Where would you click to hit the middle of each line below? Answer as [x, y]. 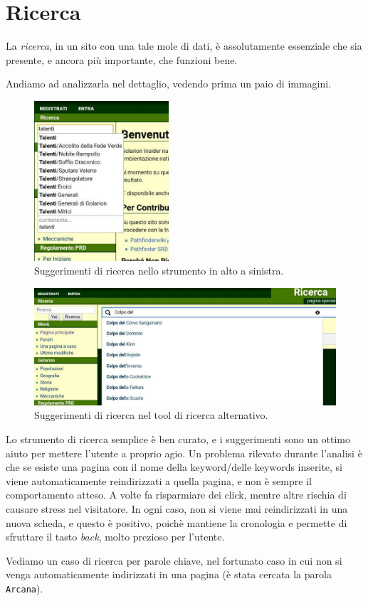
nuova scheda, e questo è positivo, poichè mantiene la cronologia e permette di [177, 522]
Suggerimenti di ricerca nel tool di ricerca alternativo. [151, 415]
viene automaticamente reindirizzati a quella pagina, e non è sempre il [159, 480]
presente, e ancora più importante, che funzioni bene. [122, 59]
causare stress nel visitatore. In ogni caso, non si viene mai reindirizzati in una [177, 509]
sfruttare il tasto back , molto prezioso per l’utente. [115, 537]
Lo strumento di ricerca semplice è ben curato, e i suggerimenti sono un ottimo [178, 439]
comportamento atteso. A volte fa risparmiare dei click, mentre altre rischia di [176, 495]
